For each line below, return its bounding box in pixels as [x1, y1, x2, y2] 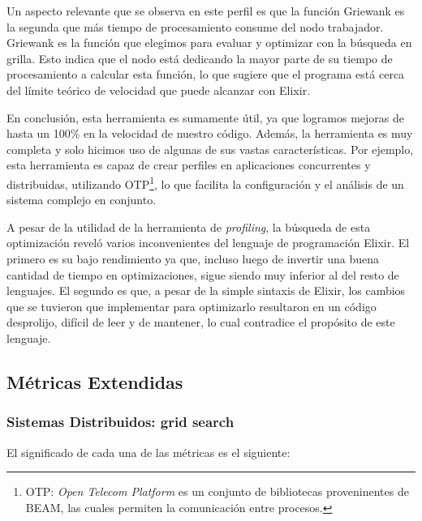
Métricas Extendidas [6, 369, 183, 394]
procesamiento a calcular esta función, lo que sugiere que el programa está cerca [6, 66, 405, 83]
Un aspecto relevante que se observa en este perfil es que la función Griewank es [6, 2, 405, 19]
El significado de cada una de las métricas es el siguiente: [6, 443, 291, 460]
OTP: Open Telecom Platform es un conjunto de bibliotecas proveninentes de [25, 483, 409, 500]
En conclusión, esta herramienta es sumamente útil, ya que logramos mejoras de [6, 109, 404, 126]
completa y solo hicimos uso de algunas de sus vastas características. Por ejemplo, [6, 140, 414, 157]
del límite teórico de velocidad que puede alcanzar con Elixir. [6, 81, 311, 98]
